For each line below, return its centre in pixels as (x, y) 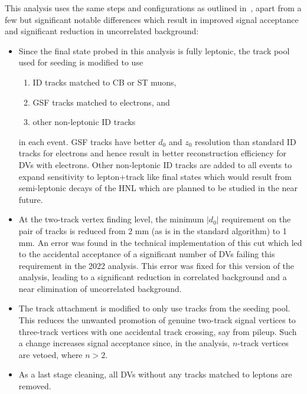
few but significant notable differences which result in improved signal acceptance (152, 19)
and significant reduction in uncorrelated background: (102, 31)
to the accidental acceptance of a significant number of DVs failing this (147, 254)
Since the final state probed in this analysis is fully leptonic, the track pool (154, 50)
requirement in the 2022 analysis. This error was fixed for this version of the (156, 265)
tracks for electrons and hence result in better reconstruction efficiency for (153, 153)
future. (31, 199)
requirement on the (256, 219)
